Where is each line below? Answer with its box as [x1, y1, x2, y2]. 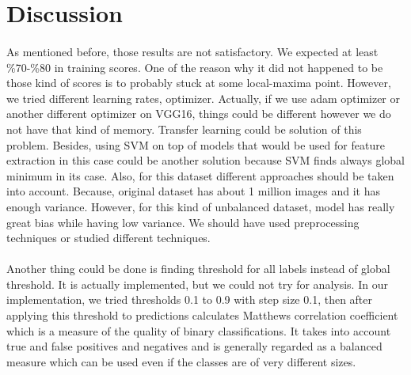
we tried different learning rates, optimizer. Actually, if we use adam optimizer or [6, 89, 401, 106]
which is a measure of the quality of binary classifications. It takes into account [6, 322, 391, 339]
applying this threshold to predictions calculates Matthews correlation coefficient [6, 307, 398, 324]
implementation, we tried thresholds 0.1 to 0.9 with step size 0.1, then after [6, 291, 373, 308]
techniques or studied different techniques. [6, 229, 211, 246]
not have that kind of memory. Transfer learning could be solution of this [6, 120, 362, 137]
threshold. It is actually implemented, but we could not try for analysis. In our [6, 275, 388, 292]
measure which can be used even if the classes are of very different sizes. [6, 353, 356, 369]
